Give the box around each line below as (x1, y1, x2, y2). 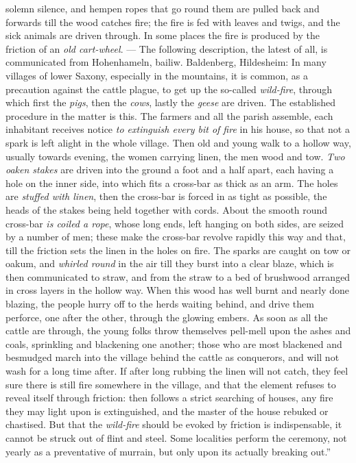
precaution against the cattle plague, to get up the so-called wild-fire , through (5, 82, 333, 96)
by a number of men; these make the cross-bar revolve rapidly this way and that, (5, 229, 346, 244)
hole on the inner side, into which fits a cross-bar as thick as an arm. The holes (5, 175, 338, 190)
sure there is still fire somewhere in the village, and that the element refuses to (5, 377, 336, 391)
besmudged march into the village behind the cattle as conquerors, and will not (5, 350, 340, 364)
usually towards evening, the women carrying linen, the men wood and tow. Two (5, 149, 345, 163)
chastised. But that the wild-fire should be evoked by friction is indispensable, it (5, 417, 342, 431)
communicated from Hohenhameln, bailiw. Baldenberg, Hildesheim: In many (5, 55, 327, 69)
